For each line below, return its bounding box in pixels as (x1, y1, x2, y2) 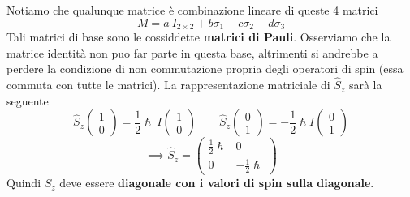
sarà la (348, 76, 382, 93)
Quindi (6, 174, 41, 191)
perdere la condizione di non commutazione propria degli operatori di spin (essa (6, 60, 404, 77)
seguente (6, 92, 49, 109)
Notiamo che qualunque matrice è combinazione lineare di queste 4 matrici (6, 2, 378, 18)
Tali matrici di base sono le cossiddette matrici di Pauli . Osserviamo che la (6, 28, 391, 45)
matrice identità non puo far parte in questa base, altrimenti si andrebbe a (6, 44, 378, 61)
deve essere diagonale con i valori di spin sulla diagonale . (59, 174, 374, 191)
